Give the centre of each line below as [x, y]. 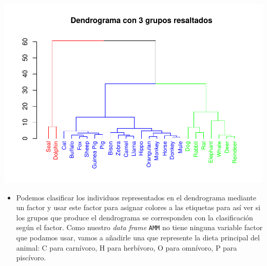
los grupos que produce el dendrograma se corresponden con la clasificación [135, 217]
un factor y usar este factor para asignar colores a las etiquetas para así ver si [138, 207]
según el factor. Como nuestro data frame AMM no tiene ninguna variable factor [139, 227]
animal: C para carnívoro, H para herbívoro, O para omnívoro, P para [127, 247]
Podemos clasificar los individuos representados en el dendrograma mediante [136, 197]
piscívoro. [31, 258]
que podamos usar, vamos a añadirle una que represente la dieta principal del [138, 237]
